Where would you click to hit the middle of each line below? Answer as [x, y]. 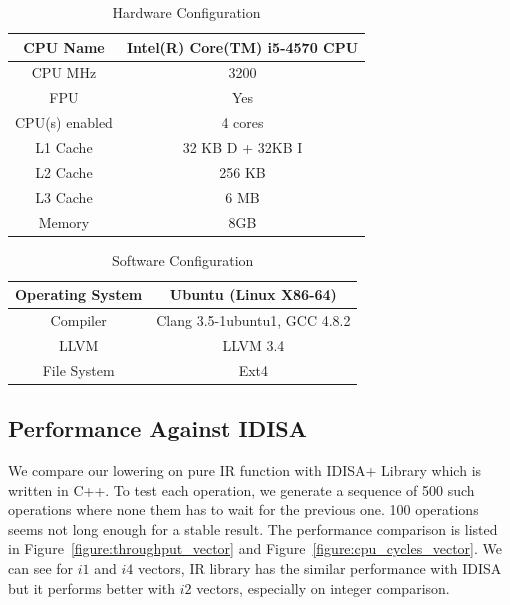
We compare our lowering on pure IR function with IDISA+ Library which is [245, 470]
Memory [64, 221]
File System [78, 369]
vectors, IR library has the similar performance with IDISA [319, 567]
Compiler [78, 320]
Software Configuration [183, 259]
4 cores [242, 122]
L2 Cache [64, 171]
